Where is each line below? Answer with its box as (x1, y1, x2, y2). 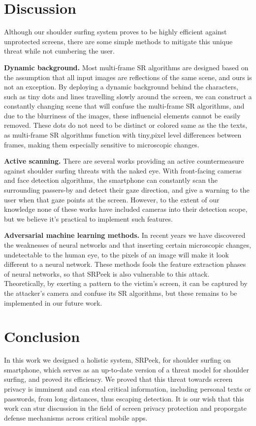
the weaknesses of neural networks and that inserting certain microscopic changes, (4, 240, 251, 250)
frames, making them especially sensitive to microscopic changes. (4, 139, 199, 149)
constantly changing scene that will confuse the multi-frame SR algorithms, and (4, 101, 245, 111)
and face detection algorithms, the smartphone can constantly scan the (4, 175, 218, 185)
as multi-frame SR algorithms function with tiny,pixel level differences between (4, 130, 242, 140)
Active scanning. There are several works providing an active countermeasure (4, 156, 244, 166)
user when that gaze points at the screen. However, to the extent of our (4, 194, 220, 204)
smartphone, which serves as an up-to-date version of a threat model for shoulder (4, 364, 249, 374)
